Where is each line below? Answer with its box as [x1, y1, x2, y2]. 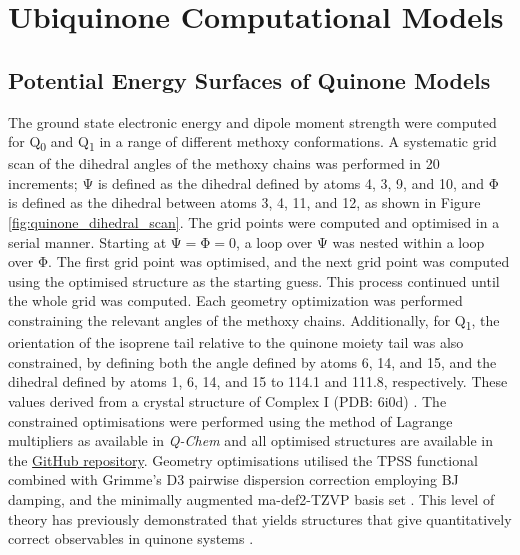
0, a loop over [229, 231, 313, 252]
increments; [8, 172, 78, 193]
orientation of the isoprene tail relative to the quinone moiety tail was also [8, 332, 464, 353]
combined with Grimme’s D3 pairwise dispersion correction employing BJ [8, 469, 459, 490]
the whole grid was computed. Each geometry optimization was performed [8, 290, 463, 311]
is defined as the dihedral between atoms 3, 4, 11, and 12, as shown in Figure [8, 192, 481, 213]
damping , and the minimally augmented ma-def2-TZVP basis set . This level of [8, 488, 495, 509]
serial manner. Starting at [8, 231, 167, 252]
